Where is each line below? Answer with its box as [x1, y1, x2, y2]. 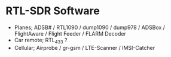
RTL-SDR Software [5, 4, 100, 18]
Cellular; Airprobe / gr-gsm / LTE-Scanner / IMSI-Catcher [14, 44, 155, 51]
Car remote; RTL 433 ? [14, 36, 68, 45]
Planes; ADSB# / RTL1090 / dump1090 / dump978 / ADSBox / [14, 24, 166, 31]
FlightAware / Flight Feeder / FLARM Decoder [14, 30, 126, 37]
